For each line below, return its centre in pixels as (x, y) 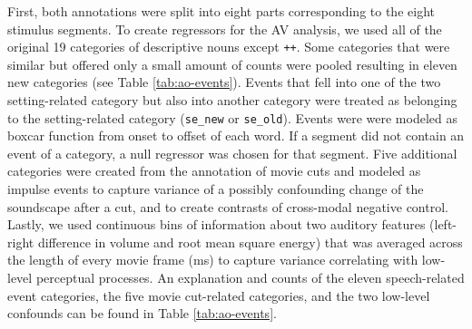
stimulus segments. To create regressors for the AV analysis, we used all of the (225, 29)
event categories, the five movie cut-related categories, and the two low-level (219, 295)
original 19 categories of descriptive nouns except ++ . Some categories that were (229, 47)
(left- (443, 224)
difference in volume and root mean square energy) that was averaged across (250, 242)
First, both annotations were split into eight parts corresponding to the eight (221, 11)
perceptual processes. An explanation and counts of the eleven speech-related (250, 278)
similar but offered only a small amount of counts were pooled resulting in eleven (232, 64)
